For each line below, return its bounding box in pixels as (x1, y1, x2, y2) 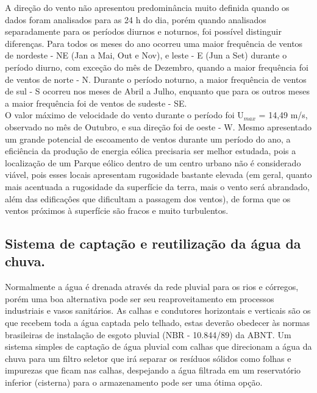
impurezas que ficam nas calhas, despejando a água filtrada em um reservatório (5, 364, 301, 377)
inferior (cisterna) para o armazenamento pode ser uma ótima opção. (5, 376, 263, 389)
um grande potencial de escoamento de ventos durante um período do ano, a (5, 132, 291, 145)
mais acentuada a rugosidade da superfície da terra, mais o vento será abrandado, (5, 180, 310, 193)
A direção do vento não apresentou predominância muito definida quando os (5, 1, 290, 13)
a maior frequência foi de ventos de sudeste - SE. (5, 96, 187, 109)
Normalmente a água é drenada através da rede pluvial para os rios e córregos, (5, 280, 299, 293)
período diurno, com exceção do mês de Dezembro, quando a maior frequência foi (5, 60, 308, 73)
